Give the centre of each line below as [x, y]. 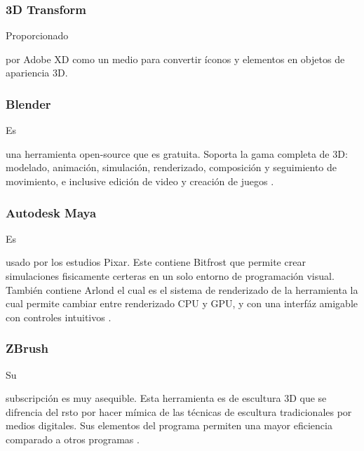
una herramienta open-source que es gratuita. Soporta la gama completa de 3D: [177, 153]
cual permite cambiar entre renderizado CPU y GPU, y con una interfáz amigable [182, 303]
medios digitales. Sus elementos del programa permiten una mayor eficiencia [169, 425]
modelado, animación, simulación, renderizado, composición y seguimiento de [171, 167]
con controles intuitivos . [59, 317]
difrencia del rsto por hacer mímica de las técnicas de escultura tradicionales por [179, 411]
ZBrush [27, 348]
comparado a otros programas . [73, 439]
